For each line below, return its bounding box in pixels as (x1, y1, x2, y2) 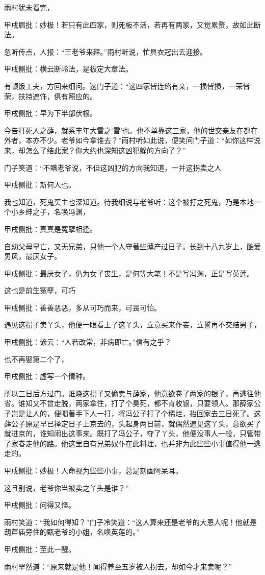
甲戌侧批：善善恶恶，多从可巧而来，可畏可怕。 (4, 302, 161, 313)
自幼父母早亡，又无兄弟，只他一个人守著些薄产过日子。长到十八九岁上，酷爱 (4, 241, 261, 251)
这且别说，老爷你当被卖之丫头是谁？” (4, 482, 129, 493)
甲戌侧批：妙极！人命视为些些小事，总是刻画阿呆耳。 (4, 465, 182, 475)
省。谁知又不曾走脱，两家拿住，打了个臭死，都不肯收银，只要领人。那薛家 (4, 398, 254, 409)
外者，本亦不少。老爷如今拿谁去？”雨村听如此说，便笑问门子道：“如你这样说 (4, 135, 261, 146)
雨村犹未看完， (4, 2, 54, 12)
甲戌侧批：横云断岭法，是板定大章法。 (4, 63, 132, 74)
